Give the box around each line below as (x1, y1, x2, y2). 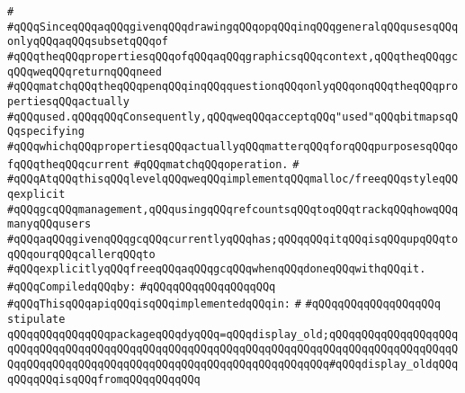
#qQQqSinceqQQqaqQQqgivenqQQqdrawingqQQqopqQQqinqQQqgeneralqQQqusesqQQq (7, 20, 459, 33)
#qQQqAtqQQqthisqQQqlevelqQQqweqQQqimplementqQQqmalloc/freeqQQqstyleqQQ (7, 173, 459, 186)
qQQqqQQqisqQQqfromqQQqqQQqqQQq (7, 372, 201, 386)
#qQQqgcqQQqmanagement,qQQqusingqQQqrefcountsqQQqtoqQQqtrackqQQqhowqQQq (7, 202, 459, 216)
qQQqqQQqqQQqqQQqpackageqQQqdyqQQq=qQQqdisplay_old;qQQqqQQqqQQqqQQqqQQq (7, 327, 459, 341)
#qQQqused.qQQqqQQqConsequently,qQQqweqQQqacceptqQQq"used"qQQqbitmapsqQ (7, 110, 459, 123)
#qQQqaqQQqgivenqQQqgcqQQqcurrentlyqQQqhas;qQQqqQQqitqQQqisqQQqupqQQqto (7, 232, 459, 246)
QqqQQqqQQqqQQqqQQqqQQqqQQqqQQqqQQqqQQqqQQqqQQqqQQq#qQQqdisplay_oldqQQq (7, 358, 459, 371)
